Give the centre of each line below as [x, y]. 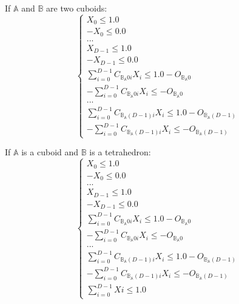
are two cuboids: [77, 8]
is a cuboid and [50, 152]
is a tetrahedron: [120, 152]
